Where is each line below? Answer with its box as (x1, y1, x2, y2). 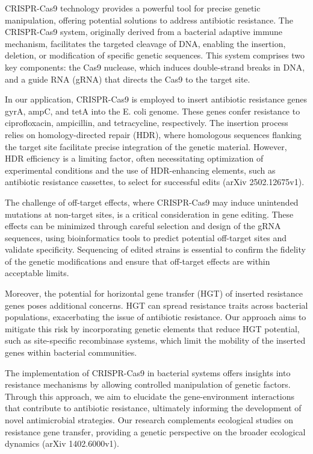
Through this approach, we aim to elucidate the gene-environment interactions (5, 389, 294, 402)
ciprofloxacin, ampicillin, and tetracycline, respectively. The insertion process (5, 116, 288, 129)
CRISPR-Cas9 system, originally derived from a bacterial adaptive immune (5, 25, 283, 38)
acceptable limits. (5, 266, 69, 279)
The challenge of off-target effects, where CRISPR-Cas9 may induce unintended (5, 195, 299, 208)
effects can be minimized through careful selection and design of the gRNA (5, 219, 281, 232)
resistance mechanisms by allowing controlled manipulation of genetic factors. (5, 378, 291, 391)
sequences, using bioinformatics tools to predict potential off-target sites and (5, 231, 287, 244)
